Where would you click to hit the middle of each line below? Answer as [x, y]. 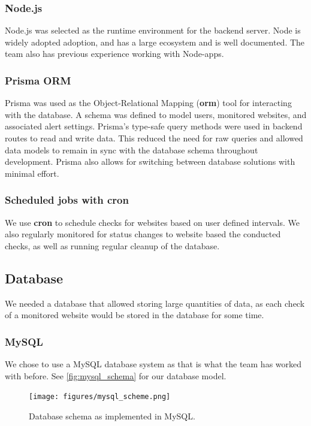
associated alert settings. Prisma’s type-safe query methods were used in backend [154, 126]
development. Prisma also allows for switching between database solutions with [150, 161]
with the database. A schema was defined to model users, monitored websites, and [156, 114]
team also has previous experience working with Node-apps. [114, 54]
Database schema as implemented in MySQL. [112, 416]
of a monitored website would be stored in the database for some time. [135, 315]
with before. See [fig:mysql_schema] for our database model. [116, 375]
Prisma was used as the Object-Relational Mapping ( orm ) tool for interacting [148, 103]
